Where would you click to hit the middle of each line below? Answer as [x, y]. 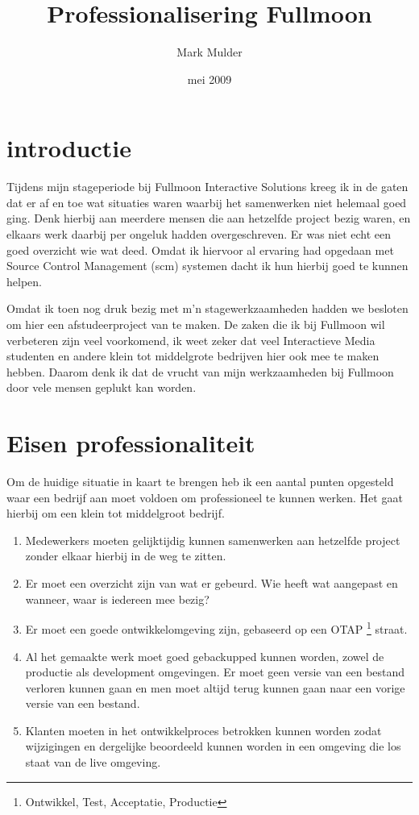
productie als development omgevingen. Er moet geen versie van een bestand [215, 672]
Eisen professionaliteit [131, 443]
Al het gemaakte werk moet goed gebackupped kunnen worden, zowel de [205, 656]
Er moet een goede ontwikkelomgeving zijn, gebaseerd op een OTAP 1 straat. [216, 628]
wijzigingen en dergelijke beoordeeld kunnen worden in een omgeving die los [213, 746]
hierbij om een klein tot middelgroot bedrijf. [116, 513]
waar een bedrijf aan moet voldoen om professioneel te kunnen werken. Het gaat [205, 497]
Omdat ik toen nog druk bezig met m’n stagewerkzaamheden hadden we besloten [207, 308]
